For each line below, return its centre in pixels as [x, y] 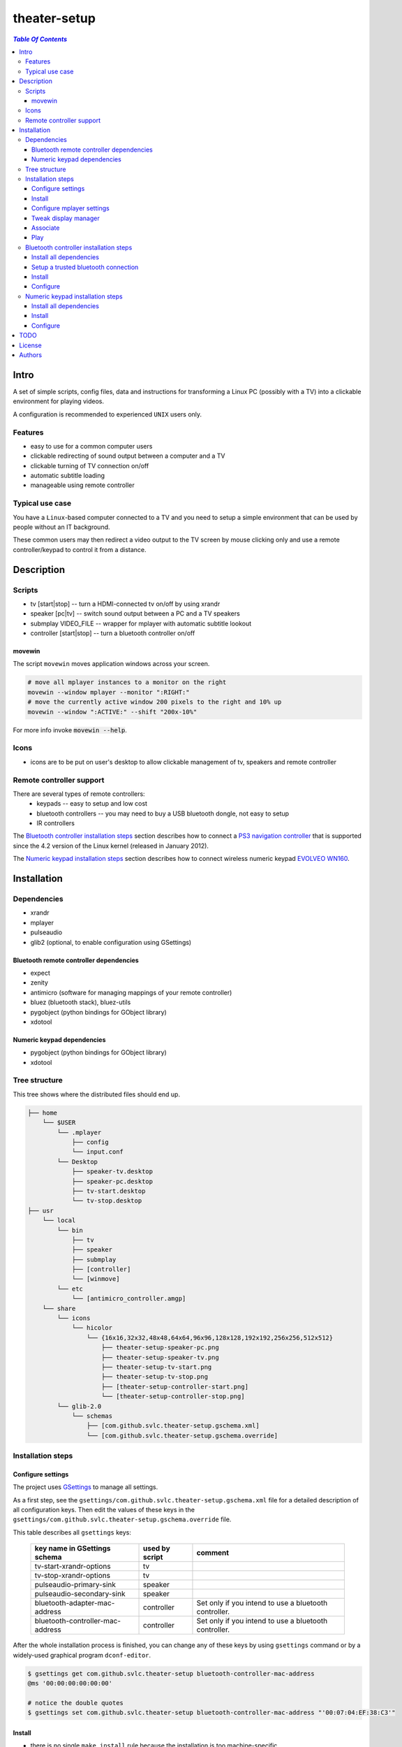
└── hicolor [92, 1328]
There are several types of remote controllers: [79, 794]
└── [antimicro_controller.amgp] [129, 1299]
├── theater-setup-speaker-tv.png [160, 1357]
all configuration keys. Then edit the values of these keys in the [104, 1510]
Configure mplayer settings [70, 208]
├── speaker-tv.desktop [112, 1172]
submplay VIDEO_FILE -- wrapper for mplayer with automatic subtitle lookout [141, 623]
